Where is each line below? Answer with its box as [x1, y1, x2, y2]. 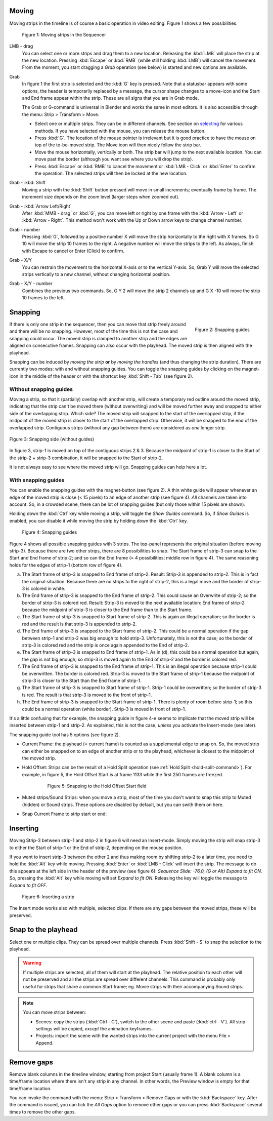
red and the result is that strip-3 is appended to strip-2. [22, 621, 137, 627]
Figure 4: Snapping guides [22, 529, 77, 535]
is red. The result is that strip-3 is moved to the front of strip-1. [22, 692, 152, 698]
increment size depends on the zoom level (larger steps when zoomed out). [22, 194, 179, 200]
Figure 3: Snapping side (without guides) [9, 436, 95, 442]
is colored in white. [26, 585, 66, 591]
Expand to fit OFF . [9, 882, 48, 888]
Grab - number [9, 226, 40, 232]
